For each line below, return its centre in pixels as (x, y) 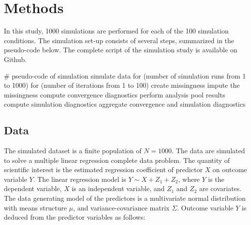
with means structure (36, 207)
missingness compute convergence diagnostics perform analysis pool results (115, 94)
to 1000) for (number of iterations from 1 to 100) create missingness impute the (122, 85)
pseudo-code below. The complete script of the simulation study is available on (121, 50)
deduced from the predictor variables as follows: (75, 217)
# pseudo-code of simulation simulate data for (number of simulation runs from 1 (125, 75)
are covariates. (220, 188)
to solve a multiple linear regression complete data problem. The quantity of (117, 160)
